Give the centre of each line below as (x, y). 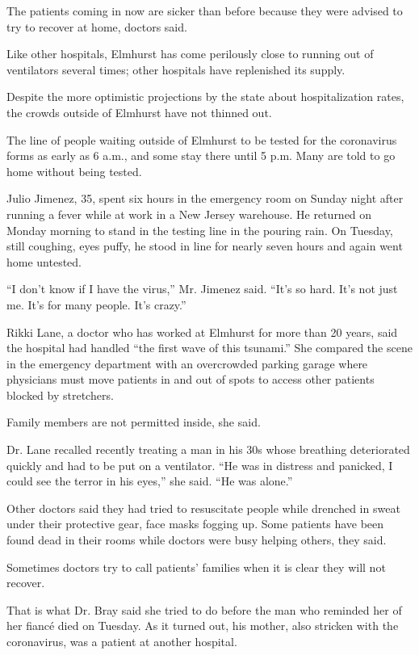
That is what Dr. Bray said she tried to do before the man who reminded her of (204, 609)
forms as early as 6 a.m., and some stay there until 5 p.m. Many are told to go (201, 155)
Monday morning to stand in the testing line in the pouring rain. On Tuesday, (200, 230)
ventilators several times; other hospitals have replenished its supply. (176, 69)
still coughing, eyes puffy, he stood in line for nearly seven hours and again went (205, 246)
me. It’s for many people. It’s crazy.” (96, 304)
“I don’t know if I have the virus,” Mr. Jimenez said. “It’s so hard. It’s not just (202, 289)
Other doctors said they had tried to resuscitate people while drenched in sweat (203, 508)
